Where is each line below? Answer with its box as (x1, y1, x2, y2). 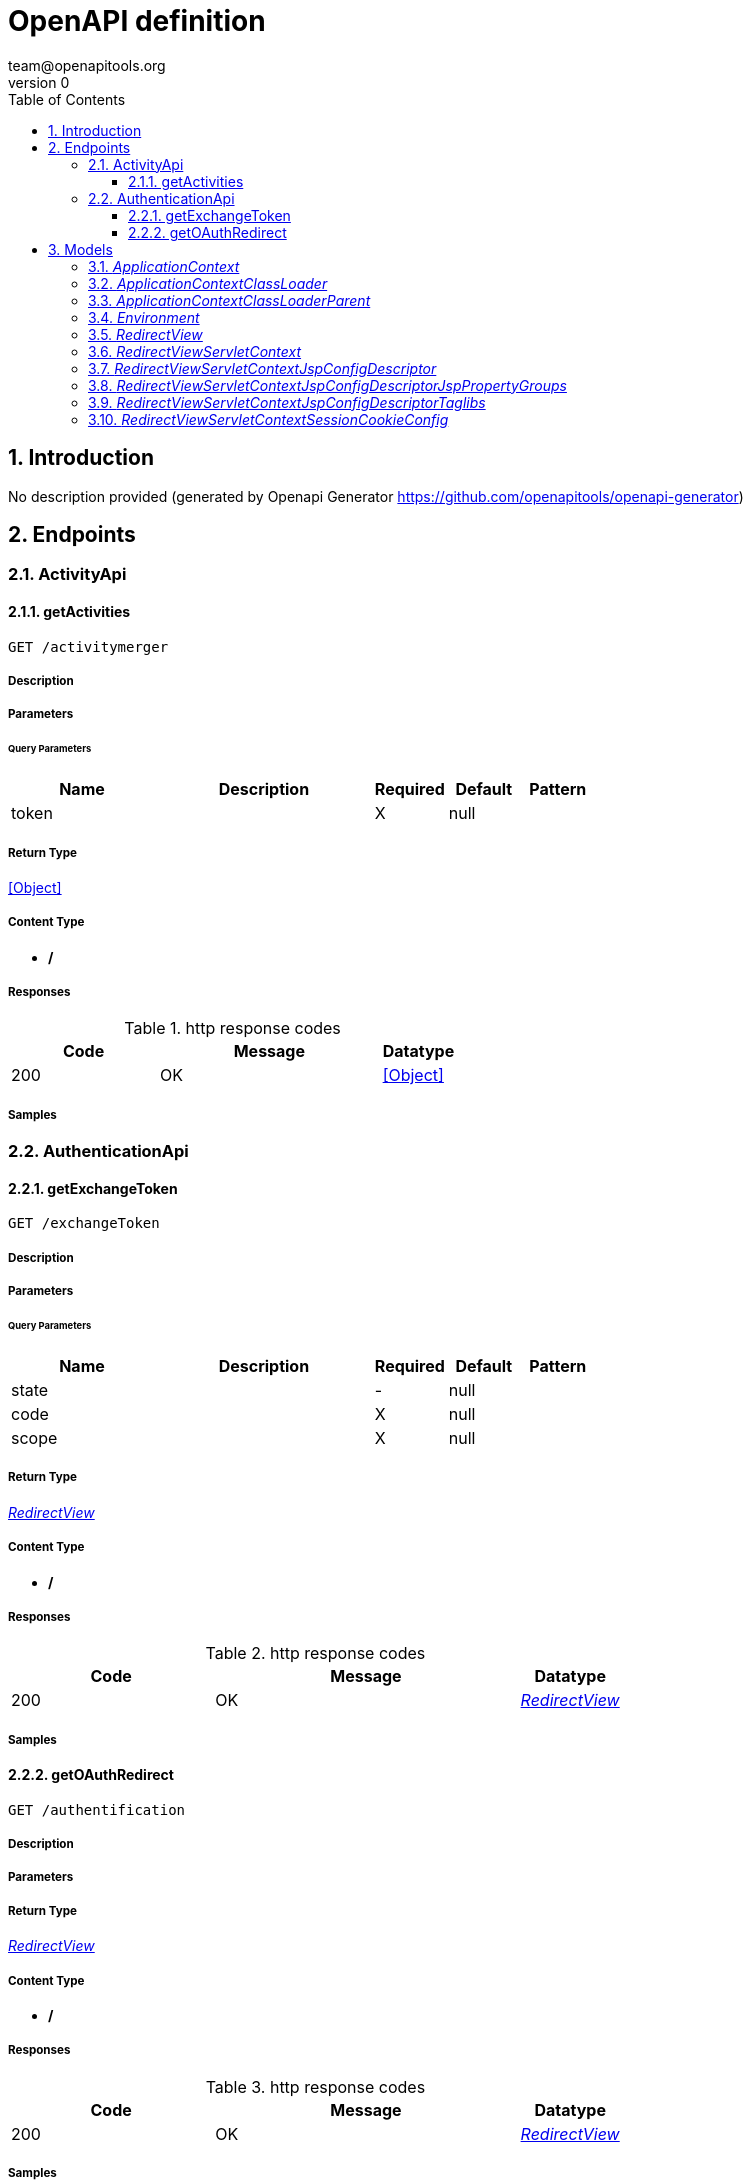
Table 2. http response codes (205, 1643, 426, 1664)
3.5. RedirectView (88, 325, 203, 343)
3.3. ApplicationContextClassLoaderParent (88, 291, 371, 309)
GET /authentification (8, 1801, 186, 1818)
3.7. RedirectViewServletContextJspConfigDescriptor (88, 359, 437, 377)
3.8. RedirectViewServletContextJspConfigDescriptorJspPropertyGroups (88, 376, 567, 394)
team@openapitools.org (8, 56, 166, 74)
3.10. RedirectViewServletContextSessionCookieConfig (88, 410, 449, 428)
